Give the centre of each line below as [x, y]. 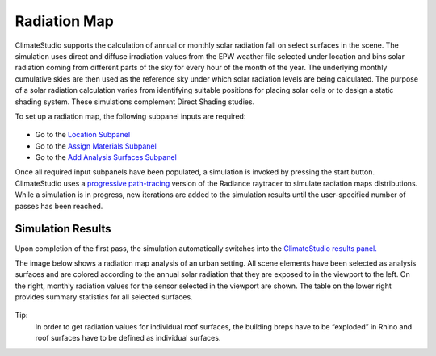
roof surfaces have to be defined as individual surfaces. [128, 338]
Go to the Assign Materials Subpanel [96, 146]
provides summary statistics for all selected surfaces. [104, 297]
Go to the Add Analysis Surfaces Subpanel [106, 157]
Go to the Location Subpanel [83, 135]
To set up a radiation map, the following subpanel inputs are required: [130, 116]
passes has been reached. [59, 206]
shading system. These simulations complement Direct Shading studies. [135, 102]
